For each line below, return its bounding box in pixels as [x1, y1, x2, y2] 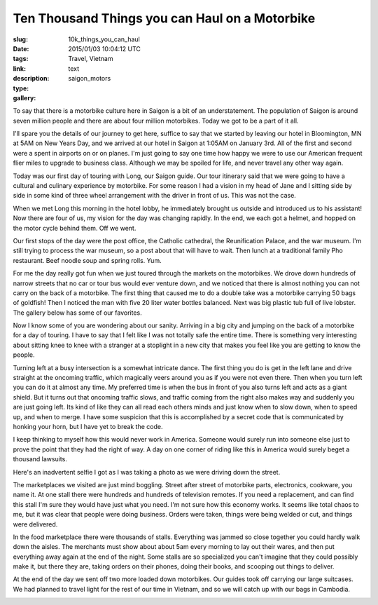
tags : [13, 55, 29, 63]
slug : [13, 35, 28, 43]
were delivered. [13, 519, 58, 529]
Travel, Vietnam [68, 55, 113, 63]
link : [13, 64, 27, 73]
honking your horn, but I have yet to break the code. [13, 423, 163, 430]
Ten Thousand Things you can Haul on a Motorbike [13, 11, 316, 26]
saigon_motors [68, 74, 111, 83]
